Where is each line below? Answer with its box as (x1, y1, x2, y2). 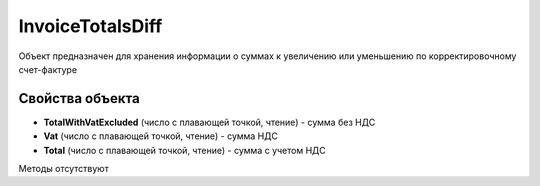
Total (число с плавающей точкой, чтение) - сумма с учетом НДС (43, 144, 326, 156)
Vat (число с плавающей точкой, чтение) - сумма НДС (43, 130, 279, 142)
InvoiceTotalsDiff (18, 15, 163, 37)
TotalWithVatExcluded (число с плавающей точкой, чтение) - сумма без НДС (43, 116, 376, 128)
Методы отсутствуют (18, 163, 109, 175)
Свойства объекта (18, 90, 140, 107)
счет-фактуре (18, 63, 78, 75)
